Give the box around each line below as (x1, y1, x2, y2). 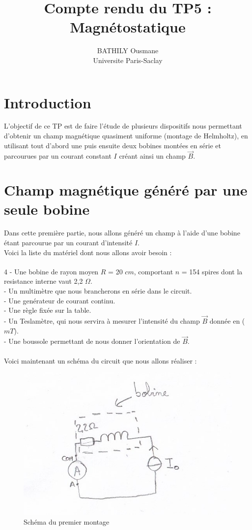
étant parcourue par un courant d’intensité (4, 237, 133, 247)
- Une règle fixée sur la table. (4, 305, 91, 315)
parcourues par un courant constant (4, 151, 112, 161)
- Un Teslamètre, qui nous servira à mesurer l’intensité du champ (4, 315, 200, 326)
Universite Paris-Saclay (93, 55, 163, 65)
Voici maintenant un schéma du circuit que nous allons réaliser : (4, 355, 197, 365)
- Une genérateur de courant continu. (4, 295, 115, 305)
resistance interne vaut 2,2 (4, 276, 83, 286)
